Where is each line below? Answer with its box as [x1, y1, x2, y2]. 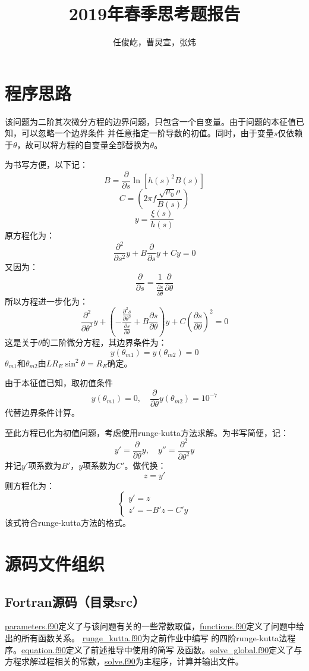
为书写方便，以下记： [5, 158, 88, 171]
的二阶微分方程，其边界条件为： [42, 336, 167, 349]
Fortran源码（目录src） [5, 592, 145, 610]
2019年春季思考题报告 [68, 1, 241, 26]
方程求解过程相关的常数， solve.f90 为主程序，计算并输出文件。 [5, 655, 244, 667]
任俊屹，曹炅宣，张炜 [113, 36, 196, 48]
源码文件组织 [5, 551, 105, 575]
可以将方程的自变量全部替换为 [33, 138, 150, 150]
